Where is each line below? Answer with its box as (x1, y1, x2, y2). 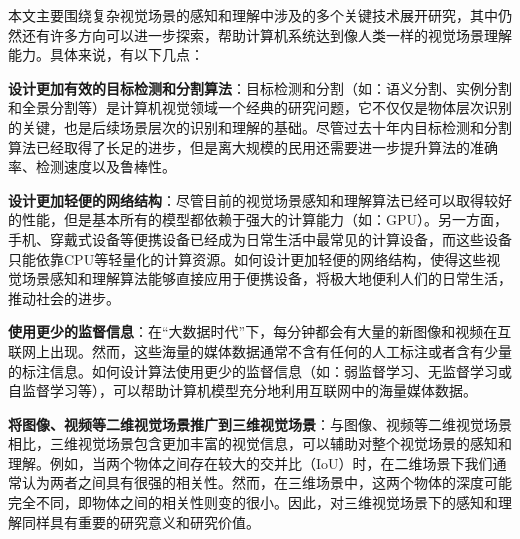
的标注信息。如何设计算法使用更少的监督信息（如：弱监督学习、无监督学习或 (8, 360, 512, 381)
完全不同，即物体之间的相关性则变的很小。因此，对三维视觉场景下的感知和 (8, 492, 498, 513)
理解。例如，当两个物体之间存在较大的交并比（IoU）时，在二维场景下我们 (8, 452, 493, 473)
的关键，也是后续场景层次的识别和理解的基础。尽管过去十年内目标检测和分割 (8, 116, 512, 137)
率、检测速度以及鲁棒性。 (8, 156, 176, 177)
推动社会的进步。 (8, 287, 120, 308)
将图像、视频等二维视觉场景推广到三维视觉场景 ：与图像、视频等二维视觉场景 (8, 413, 512, 434)
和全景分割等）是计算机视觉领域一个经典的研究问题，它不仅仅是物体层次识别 (8, 97, 512, 118)
